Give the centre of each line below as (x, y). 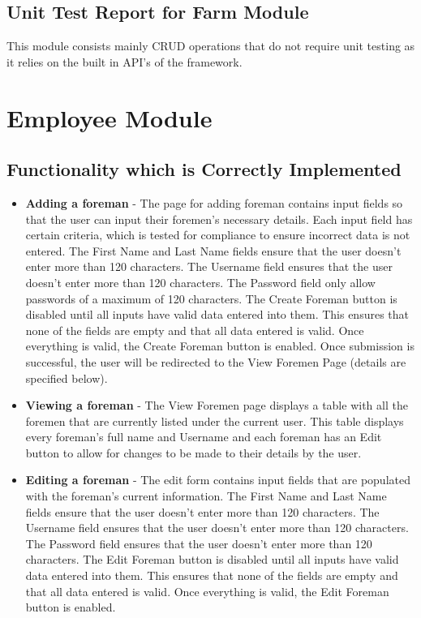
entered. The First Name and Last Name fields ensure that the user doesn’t (213, 250)
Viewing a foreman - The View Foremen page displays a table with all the (217, 405)
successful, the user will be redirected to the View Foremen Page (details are (216, 361)
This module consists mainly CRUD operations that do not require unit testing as (211, 46)
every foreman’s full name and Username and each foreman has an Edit (204, 437)
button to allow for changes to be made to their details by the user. (193, 452)
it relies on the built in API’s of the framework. (125, 61)
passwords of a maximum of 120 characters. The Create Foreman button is (211, 298)
